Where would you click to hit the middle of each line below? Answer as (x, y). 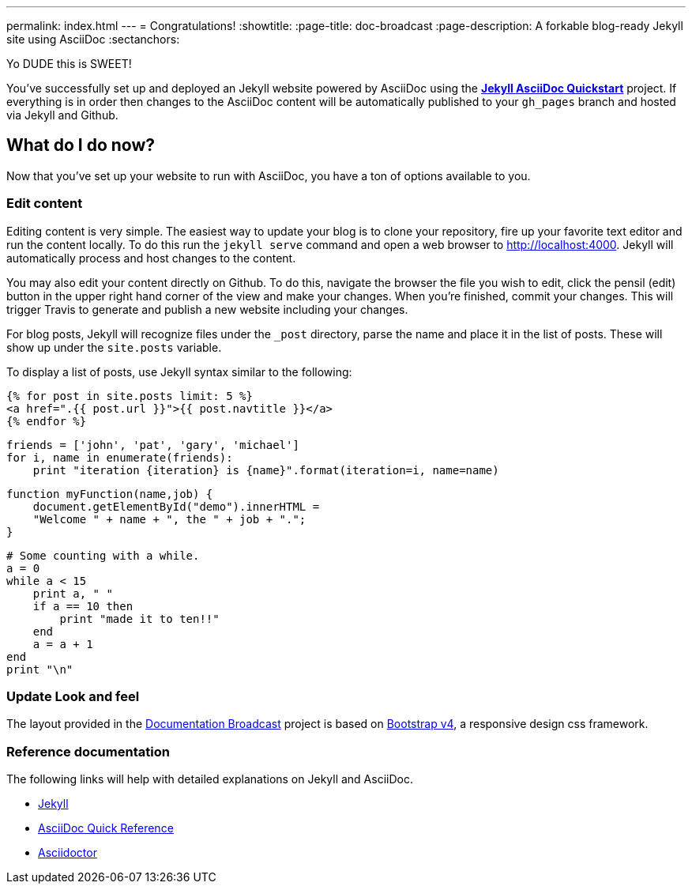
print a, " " (73, 593)
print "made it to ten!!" (139, 618)
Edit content (45, 204)
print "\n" (40, 669)
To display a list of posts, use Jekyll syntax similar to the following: (179, 371)
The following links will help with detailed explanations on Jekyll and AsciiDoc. (210, 779)
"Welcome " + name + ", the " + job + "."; (169, 519)
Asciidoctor (68, 853)
